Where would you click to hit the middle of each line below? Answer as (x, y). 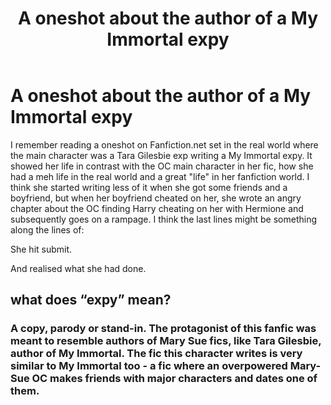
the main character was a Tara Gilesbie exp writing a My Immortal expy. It (161, 155)
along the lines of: (47, 229)
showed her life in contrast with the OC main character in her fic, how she (162, 166)
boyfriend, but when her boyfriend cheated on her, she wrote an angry (156, 198)
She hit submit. (41, 249)
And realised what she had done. (78, 268)
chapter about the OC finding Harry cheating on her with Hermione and (157, 208)
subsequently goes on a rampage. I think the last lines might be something (163, 219)
